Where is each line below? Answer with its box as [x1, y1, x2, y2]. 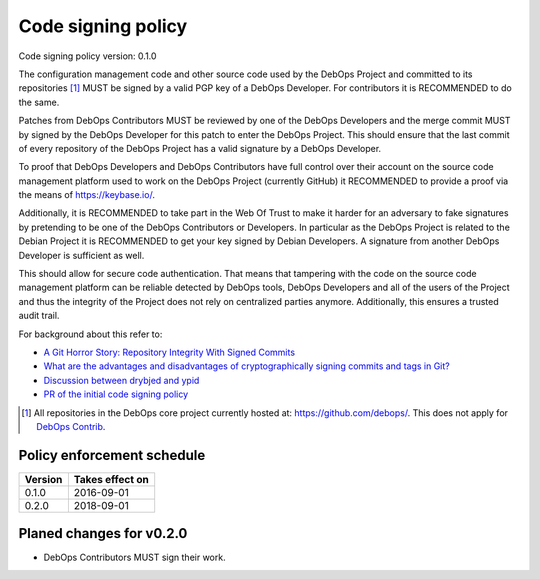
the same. [18, 96, 60, 108]
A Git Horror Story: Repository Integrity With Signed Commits [43, 346, 295, 358]
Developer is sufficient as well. [18, 249, 145, 261]
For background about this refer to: [18, 328, 163, 340]
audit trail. [18, 310, 60, 322]
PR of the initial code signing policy [43, 388, 189, 400]
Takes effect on [73, 472, 149, 486]
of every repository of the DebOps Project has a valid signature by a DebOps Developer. [18, 142, 382, 154]
